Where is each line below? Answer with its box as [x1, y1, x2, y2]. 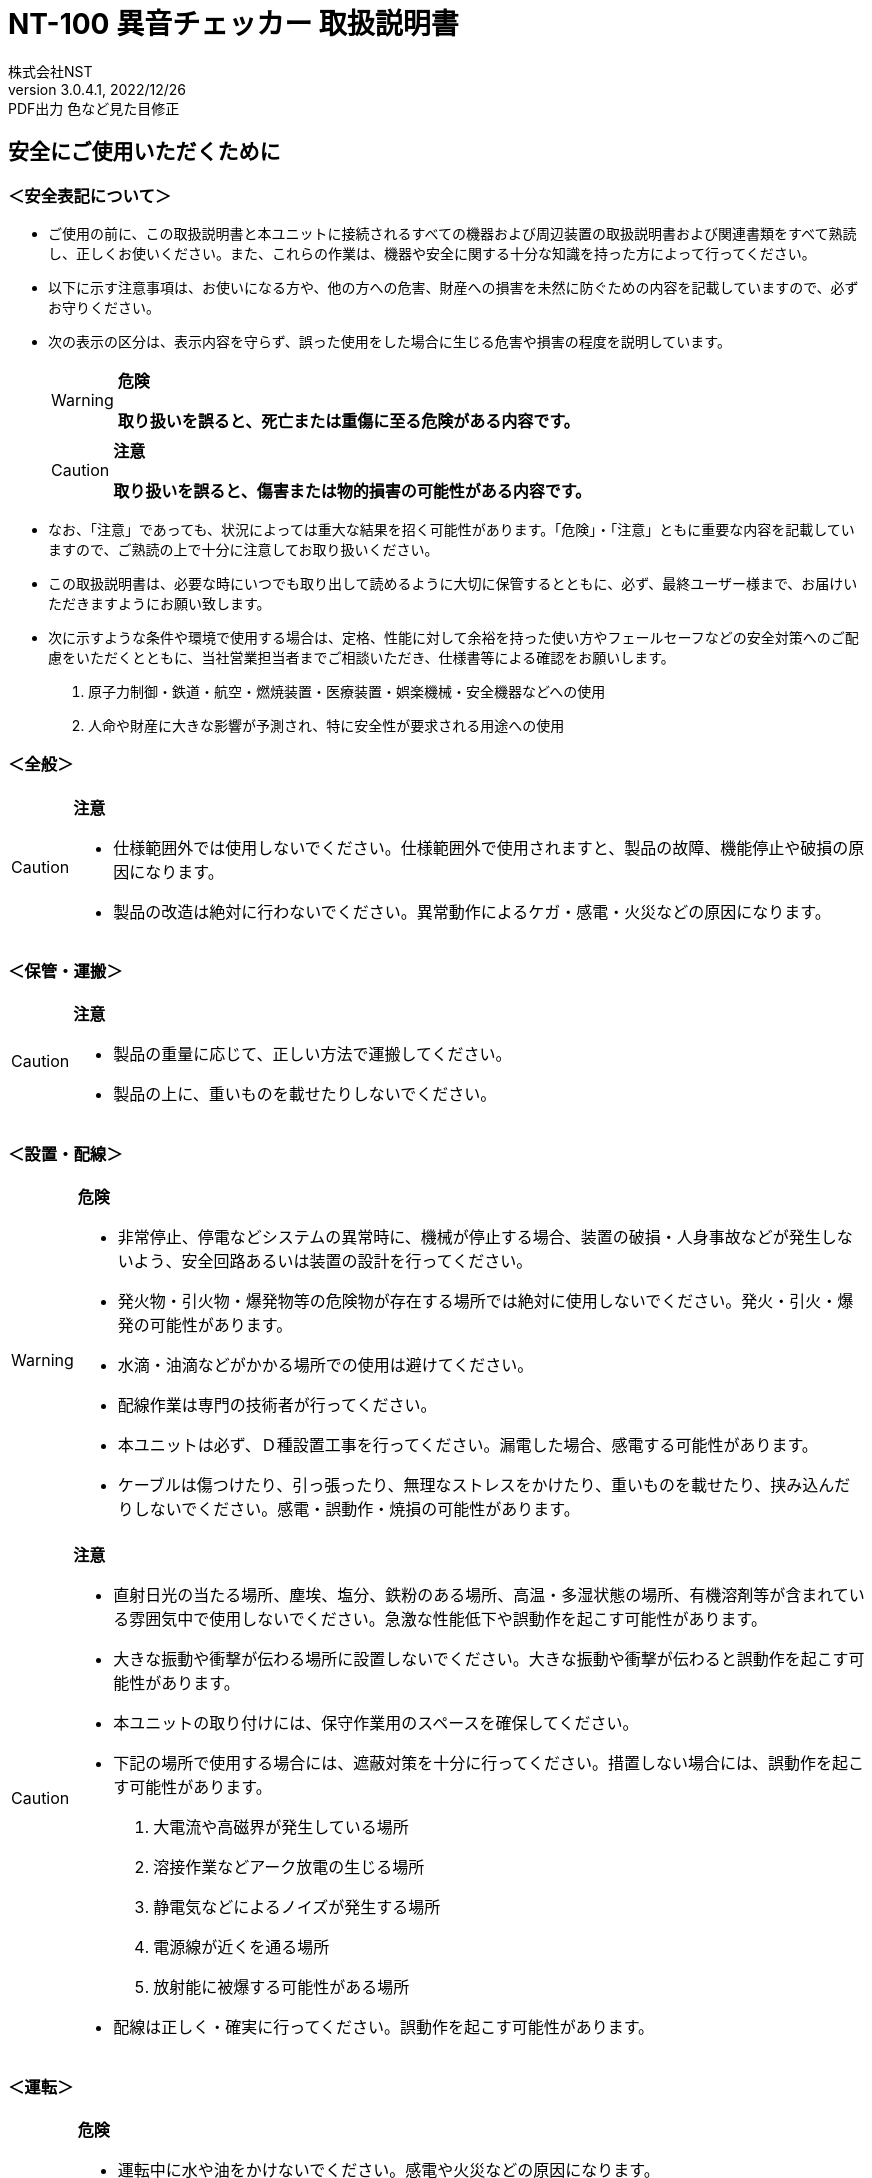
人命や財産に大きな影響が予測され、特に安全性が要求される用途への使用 [88, 716, 565, 734]
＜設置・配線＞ [8, 1143, 123, 1164]
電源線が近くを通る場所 [153, 1937, 330, 1958]
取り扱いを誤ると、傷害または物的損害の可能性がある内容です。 [113, 480, 592, 501]
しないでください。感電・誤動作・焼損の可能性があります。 [133, 1499, 580, 1520]
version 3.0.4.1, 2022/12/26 [8, 80, 186, 98]
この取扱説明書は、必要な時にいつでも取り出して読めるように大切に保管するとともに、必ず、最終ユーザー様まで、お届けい [48, 574, 858, 592]
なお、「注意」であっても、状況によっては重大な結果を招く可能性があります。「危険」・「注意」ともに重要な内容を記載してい [48, 520, 855, 538]
